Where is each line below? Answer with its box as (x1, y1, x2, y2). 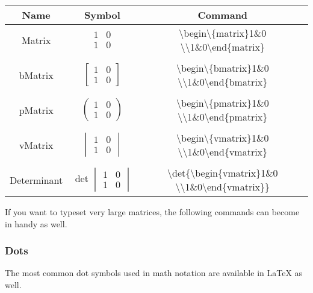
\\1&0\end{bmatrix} (178, 75, 268, 89)
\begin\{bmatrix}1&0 (176, 61, 269, 75)
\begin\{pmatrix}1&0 (176, 96, 269, 110)
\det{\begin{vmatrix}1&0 (167, 166, 278, 180)
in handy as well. (5, 217, 67, 230)
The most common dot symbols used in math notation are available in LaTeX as (5, 266, 303, 279)
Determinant (10, 172, 63, 187)
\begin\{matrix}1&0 (179, 26, 267, 40)
